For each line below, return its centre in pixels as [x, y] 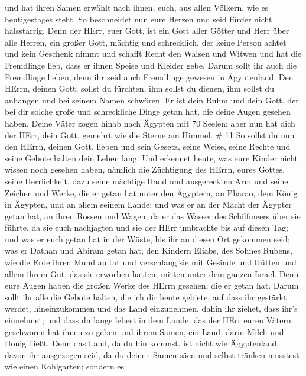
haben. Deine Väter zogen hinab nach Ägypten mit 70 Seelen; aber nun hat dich [150, 123]
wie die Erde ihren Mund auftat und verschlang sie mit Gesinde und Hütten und [151, 262]
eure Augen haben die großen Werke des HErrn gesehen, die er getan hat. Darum [152, 285]
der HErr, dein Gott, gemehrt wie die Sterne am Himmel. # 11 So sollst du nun [150, 134]
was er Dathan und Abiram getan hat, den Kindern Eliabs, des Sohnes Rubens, [149, 250]
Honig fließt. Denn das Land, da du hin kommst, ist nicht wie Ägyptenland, [142, 343]
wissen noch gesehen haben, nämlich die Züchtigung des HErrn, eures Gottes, [145, 169]
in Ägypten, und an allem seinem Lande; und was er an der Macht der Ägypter [148, 204]
